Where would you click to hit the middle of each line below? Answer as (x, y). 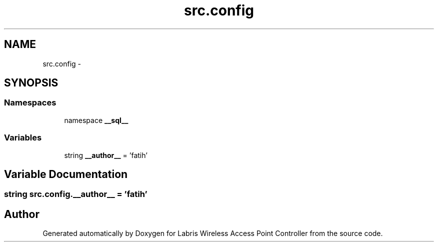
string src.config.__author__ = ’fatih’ (76, 194)
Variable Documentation (66, 174)
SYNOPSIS (31, 83)
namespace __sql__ (96, 120)
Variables (23, 138)
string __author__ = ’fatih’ (106, 155)
